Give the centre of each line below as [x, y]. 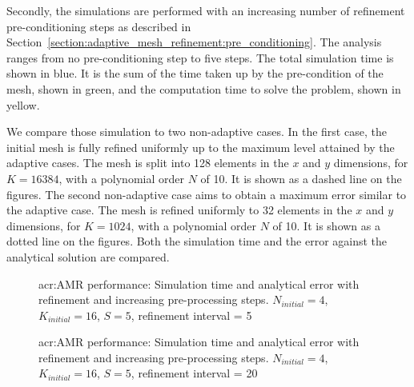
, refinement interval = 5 [191, 315]
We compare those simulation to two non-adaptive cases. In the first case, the [197, 132]
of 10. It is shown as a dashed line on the [301, 178]
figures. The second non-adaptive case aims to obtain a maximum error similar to [207, 194]
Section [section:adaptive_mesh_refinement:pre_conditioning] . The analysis [194, 42]
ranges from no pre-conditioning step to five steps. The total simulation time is [200, 57]
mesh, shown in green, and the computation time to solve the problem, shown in [204, 88]
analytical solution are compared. [88, 256]
